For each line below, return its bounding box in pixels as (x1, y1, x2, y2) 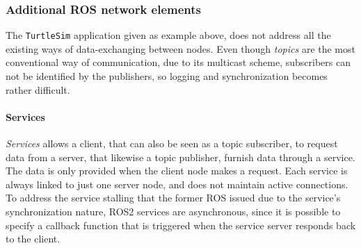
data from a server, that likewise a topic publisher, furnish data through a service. (6, 149, 355, 164)
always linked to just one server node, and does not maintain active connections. (6, 176, 348, 191)
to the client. (6, 231, 61, 246)
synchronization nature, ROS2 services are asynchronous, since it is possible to (6, 204, 341, 219)
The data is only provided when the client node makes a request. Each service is (6, 163, 348, 178)
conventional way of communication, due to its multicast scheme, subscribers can (6, 55, 351, 69)
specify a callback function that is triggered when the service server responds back (6, 217, 356, 232)
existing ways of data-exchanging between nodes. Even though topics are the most (6, 41, 355, 56)
